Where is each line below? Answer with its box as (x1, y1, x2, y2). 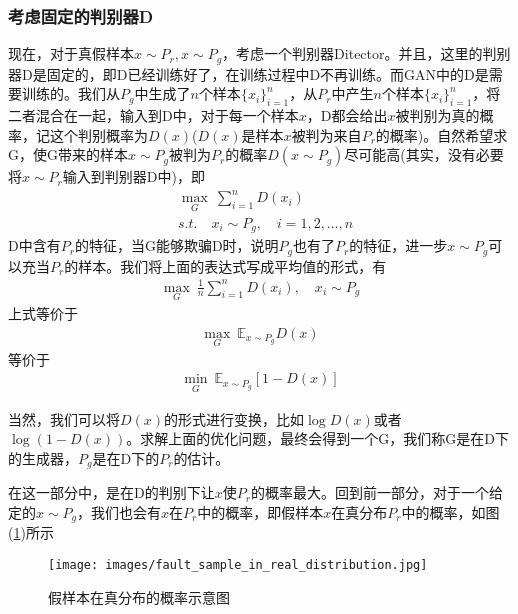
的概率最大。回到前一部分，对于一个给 (250, 482, 503, 503)
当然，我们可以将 (8, 408, 120, 429)
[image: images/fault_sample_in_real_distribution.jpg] (48, 557, 428, 572)
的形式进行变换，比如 (164, 408, 305, 429)
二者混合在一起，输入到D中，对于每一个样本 (8, 105, 299, 126)
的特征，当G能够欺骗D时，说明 (74, 235, 279, 256)
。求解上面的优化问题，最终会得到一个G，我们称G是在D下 (126, 428, 510, 449)
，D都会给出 (306, 105, 388, 126)
